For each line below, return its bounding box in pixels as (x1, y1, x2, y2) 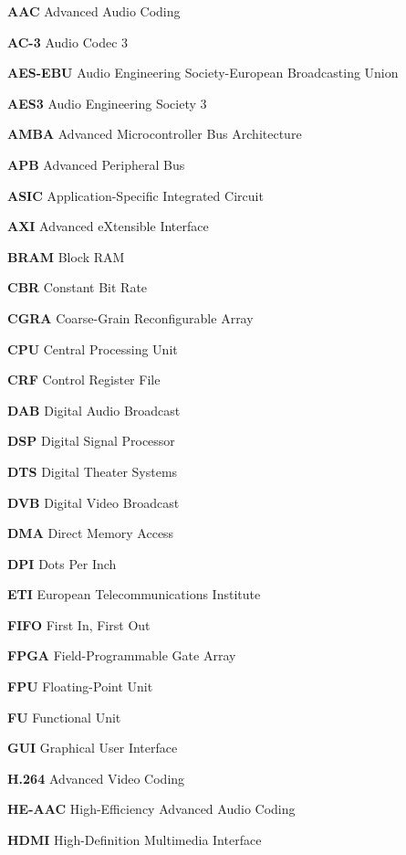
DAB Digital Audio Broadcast (7, 400, 181, 419)
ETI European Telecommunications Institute (7, 585, 261, 604)
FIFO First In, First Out (7, 615, 151, 634)
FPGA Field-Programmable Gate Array (7, 646, 236, 665)
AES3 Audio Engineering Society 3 (7, 93, 207, 112)
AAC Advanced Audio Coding (7, 2, 181, 20)
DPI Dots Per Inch (7, 554, 117, 573)
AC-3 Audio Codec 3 (7, 32, 129, 51)
